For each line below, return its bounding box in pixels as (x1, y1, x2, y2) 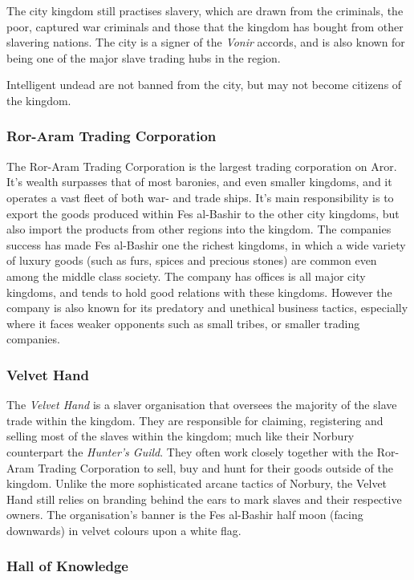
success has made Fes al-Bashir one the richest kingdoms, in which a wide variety (6, 236, 406, 253)
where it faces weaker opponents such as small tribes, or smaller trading (6, 314, 360, 331)
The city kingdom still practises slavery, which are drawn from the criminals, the (6, 2, 404, 18)
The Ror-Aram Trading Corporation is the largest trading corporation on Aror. (6, 157, 397, 174)
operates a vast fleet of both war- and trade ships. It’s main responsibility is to (6, 189, 394, 205)
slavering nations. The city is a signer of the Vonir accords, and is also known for (6, 34, 405, 51)
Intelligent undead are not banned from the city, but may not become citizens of (6, 76, 402, 93)
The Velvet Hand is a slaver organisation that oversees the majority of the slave (6, 396, 397, 413)
